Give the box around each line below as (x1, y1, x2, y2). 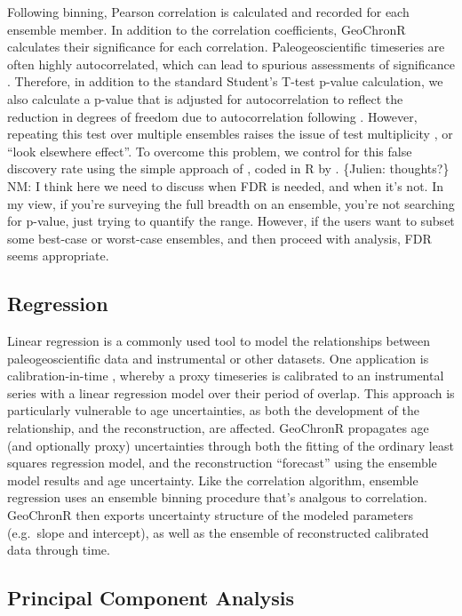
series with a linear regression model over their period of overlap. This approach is (7, 383, 455, 402)
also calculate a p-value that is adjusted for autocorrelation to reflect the (7, 89, 403, 108)
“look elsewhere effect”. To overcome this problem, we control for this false (7, 141, 412, 160)
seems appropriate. (7, 246, 109, 265)
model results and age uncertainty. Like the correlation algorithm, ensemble (7, 470, 418, 489)
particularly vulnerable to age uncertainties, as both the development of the (7, 401, 419, 420)
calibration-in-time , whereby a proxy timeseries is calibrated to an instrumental (7, 366, 444, 385)
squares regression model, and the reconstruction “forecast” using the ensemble (7, 453, 437, 472)
